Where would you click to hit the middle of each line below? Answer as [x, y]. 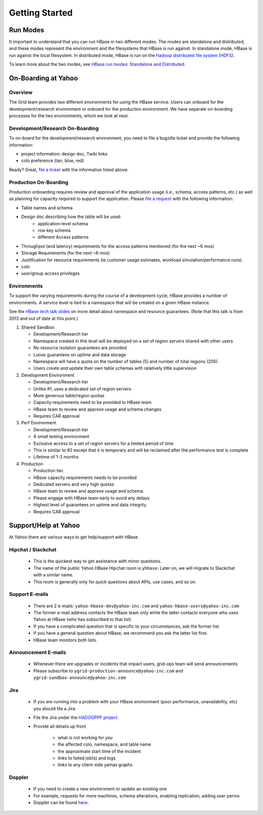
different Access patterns [63, 237]
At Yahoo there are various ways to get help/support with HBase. [74, 537]
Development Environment [48, 375]
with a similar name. [53, 575]
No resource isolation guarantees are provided [80, 348]
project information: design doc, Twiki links [64, 154]
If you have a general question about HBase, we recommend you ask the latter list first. [121, 633]
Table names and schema [47, 208]
